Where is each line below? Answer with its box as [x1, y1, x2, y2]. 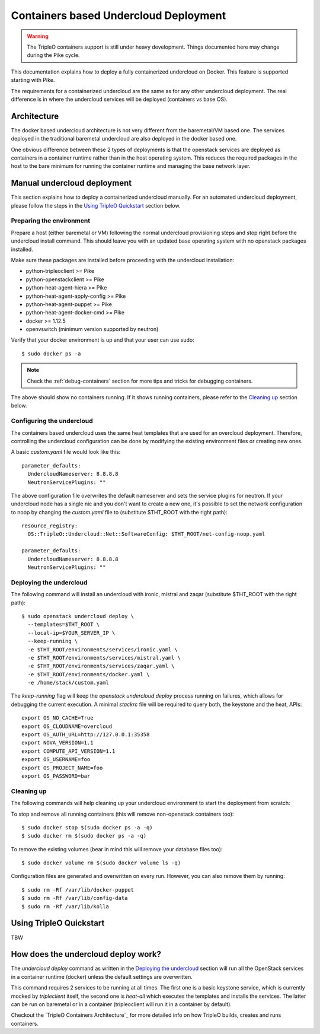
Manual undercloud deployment [11, 178, 132, 188]
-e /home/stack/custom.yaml [27, 679, 110, 686]
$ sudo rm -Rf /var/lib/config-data [21, 895, 128, 902]
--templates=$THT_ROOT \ [27, 621, 100, 628]
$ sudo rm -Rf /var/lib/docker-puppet [21, 886, 135, 893]
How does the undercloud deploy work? [11, 949, 161, 959]
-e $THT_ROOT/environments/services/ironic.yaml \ [27, 646, 178, 653]
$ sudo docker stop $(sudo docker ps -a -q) [21, 824, 153, 831]
